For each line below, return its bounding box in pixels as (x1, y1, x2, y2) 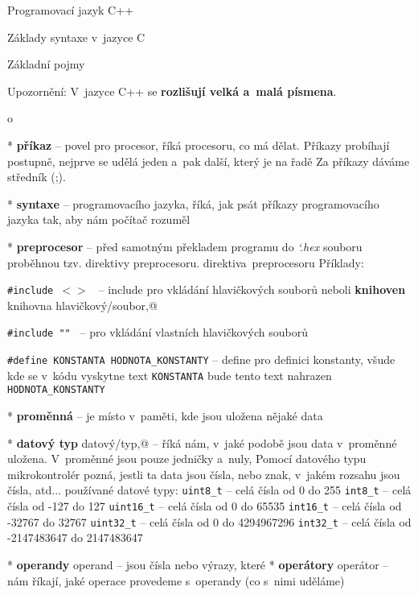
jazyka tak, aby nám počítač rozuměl (7, 211, 191, 228)
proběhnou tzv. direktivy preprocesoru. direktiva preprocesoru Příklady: (7, 254, 364, 271)
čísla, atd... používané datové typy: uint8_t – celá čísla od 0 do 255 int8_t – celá (7, 481, 412, 498)
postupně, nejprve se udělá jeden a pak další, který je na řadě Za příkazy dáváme (7, 152, 410, 169)
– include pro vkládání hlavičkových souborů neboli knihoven (98, 281, 406, 298)
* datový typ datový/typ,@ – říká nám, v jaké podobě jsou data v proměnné (7, 434, 397, 451)
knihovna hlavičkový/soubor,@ (7, 296, 158, 313)
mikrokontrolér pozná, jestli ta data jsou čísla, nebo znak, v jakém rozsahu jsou (7, 465, 400, 482)
